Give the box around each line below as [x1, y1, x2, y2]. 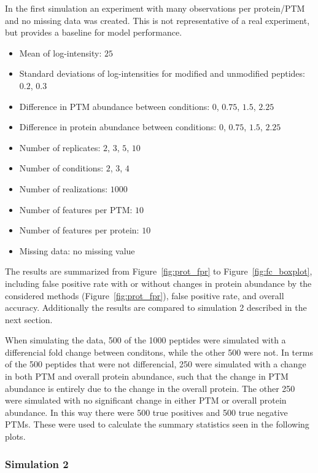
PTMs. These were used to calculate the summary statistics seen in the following [5, 418, 309, 431]
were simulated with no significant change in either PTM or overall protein [5, 394, 287, 407]
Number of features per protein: [19, 224, 139, 237]
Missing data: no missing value [19, 244, 135, 257]
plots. [5, 430, 26, 443]
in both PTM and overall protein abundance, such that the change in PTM [5, 370, 289, 383]
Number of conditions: [19, 162, 104, 174]
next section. [5, 313, 53, 326]
